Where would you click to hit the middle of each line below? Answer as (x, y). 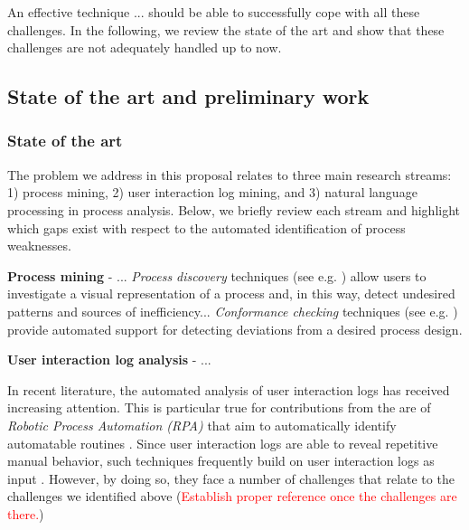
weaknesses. (39, 246)
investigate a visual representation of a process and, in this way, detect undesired (231, 293)
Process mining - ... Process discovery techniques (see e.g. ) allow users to (217, 275)
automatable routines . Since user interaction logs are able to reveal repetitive (223, 443)
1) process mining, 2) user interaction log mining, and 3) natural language (212, 192)
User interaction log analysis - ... (109, 360)
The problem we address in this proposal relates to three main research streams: (230, 174)
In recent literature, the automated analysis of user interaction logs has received (229, 389)
